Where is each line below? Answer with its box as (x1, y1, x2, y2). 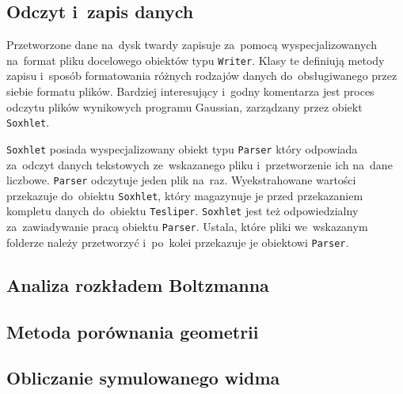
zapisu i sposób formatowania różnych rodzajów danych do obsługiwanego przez (6, 67, 397, 84)
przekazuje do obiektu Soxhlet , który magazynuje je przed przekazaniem (6, 187, 363, 203)
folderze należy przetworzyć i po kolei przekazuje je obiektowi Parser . (6, 233, 349, 250)
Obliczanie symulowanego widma (6, 366, 280, 390)
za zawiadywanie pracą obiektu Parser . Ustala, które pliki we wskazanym (6, 218, 368, 235)
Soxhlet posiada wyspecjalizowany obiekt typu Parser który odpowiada (6, 140, 358, 157)
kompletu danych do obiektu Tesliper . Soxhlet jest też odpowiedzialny (6, 203, 359, 219)
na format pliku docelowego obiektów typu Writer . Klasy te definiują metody (6, 51, 385, 68)
